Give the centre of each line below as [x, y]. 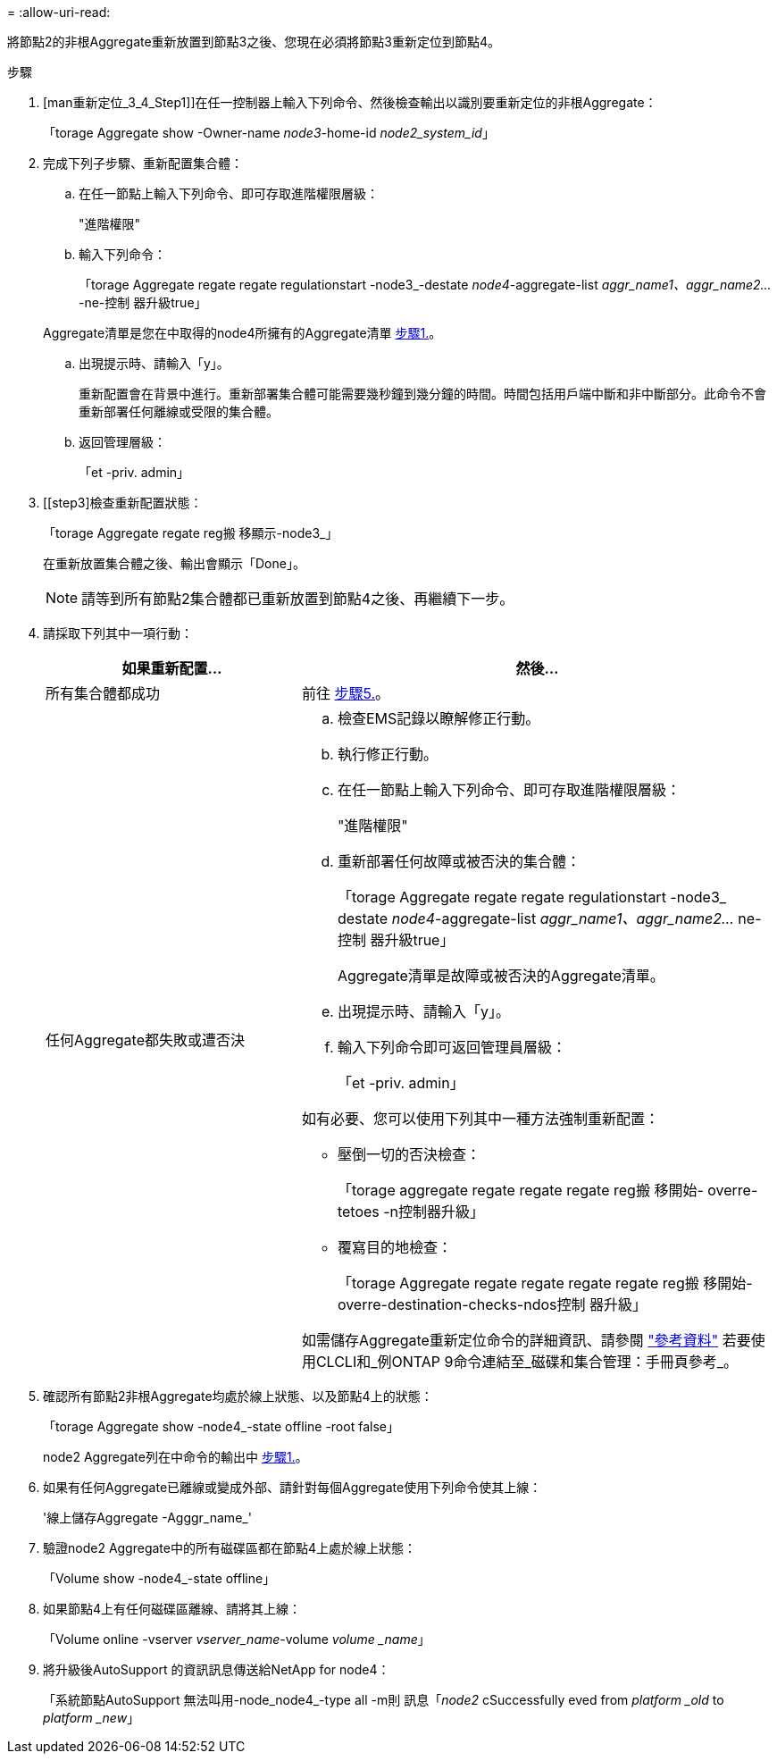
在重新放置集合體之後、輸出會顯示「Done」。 [174, 563]
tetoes [358, 1212]
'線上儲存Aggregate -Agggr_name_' [147, 1518]
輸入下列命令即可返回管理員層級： [451, 1047]
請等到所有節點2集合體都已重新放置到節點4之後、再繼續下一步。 [298, 599]
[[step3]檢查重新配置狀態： [123, 503]
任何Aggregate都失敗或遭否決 [145, 1040]
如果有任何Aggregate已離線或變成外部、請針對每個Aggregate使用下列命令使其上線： [292, 1487]
